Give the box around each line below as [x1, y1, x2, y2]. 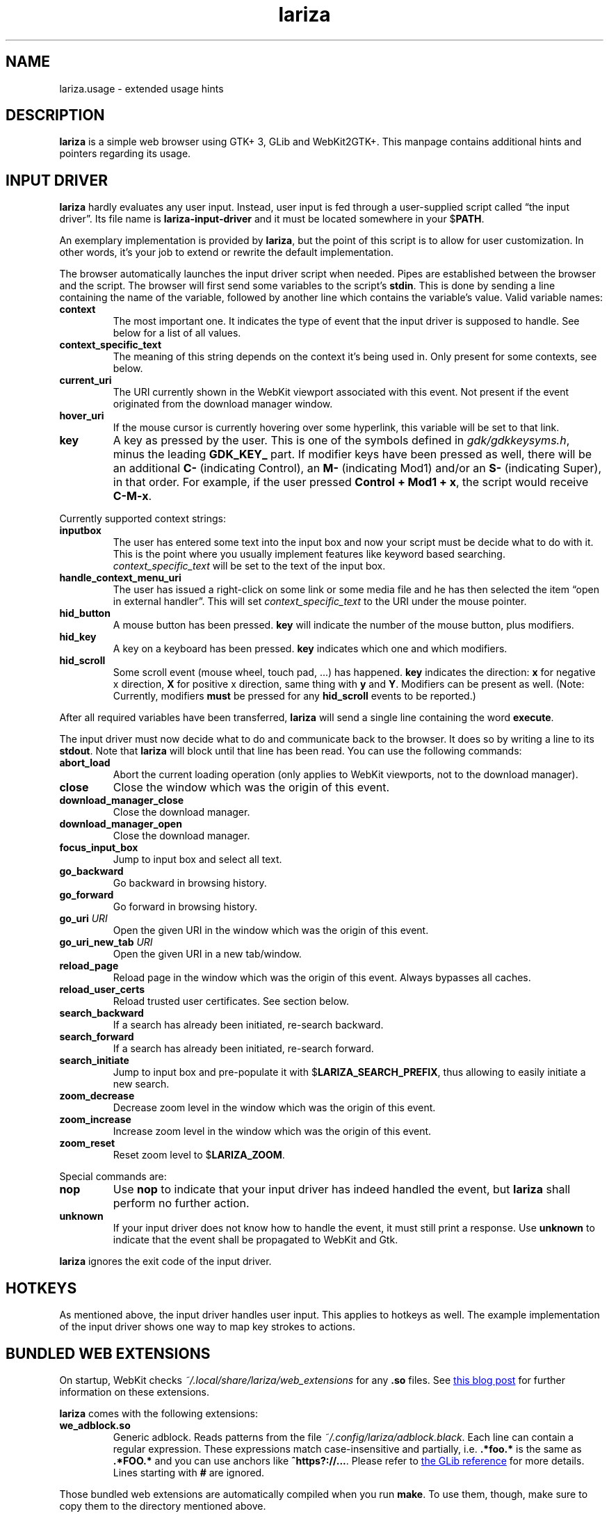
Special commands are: [59, 1170, 167, 1183]
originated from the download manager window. [113, 398, 333, 410]
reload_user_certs [59, 983, 145, 996]
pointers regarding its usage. [59, 147, 191, 160]
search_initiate [59, 1054, 129, 1067]
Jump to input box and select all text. [113, 853, 282, 866]
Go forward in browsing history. [113, 901, 258, 913]
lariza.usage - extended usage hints [59, 82, 224, 95]
